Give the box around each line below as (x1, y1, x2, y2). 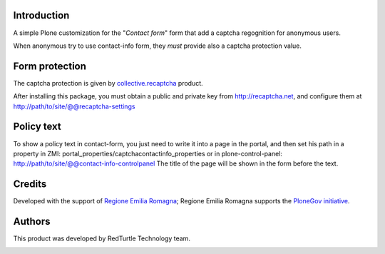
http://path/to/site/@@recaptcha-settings (13, 102, 135, 111)
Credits (13, 178, 47, 190)
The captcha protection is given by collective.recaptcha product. (13, 78, 203, 87)
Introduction (13, 9, 70, 21)
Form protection (13, 60, 87, 72)
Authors (13, 215, 51, 228)
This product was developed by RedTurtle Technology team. (13, 234, 190, 243)
